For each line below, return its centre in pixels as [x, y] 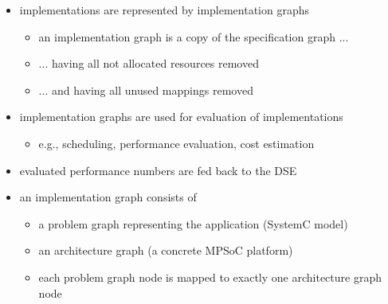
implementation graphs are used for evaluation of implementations [181, 117]
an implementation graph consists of [108, 197]
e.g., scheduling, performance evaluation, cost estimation [176, 143]
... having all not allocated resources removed [149, 63]
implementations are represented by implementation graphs [165, 10]
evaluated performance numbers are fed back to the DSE [158, 170]
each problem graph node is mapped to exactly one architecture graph [210, 277]
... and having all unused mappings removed [146, 90]
